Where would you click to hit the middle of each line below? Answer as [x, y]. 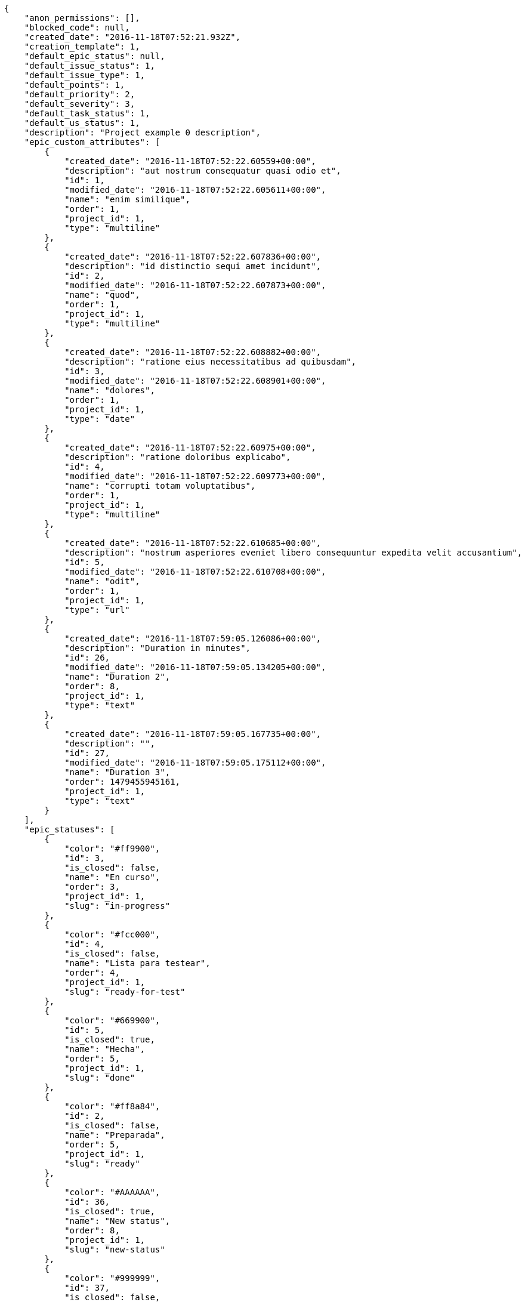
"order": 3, [92, 887]
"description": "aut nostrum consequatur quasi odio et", [203, 171]
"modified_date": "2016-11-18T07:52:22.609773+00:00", [195, 476]
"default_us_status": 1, [82, 123]
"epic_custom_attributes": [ [92, 142]
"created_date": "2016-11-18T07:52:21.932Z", [132, 37]
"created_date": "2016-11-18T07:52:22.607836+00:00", [193, 257]
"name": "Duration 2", [118, 677]
